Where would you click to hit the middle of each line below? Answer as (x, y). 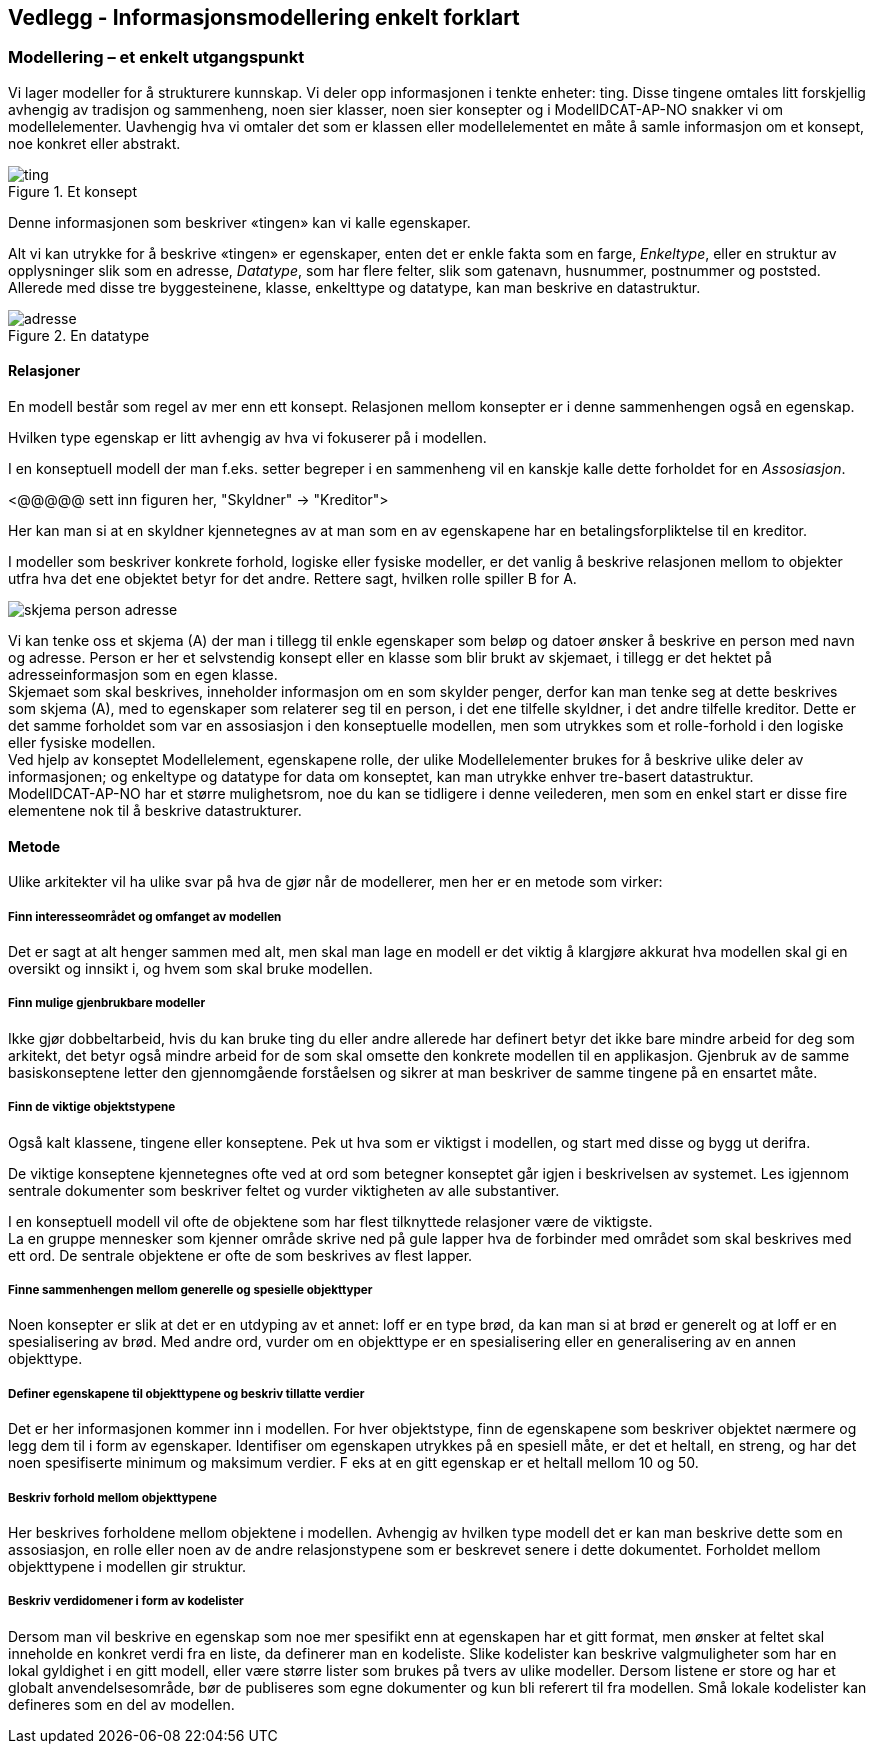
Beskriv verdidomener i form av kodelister (126, 1601)
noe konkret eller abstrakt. (94, 143)
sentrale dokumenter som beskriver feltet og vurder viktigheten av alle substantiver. (284, 1190)
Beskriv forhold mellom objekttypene (112, 1497)
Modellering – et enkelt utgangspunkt (156, 57)
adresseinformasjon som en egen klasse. (143, 675)
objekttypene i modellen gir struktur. (127, 1566)
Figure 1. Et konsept (72, 191)
